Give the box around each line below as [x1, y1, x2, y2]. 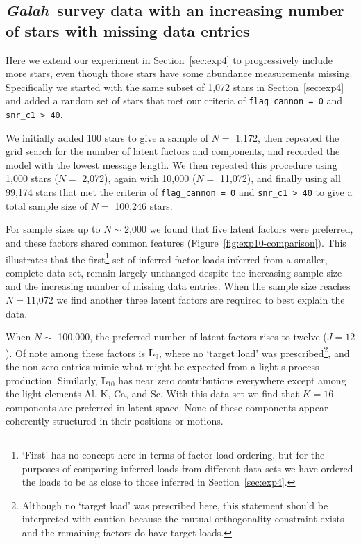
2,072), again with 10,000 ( [82, 171, 196, 186]
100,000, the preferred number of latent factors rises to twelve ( [58, 329, 327, 344]
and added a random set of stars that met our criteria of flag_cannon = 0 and [6, 93, 343, 108]
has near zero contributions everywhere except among [118, 372, 346, 387]
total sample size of [6, 198, 87, 213]
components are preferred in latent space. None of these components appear [6, 399, 328, 414]
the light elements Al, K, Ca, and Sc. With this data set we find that [6, 386, 299, 401]
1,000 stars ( [6, 171, 58, 186]
